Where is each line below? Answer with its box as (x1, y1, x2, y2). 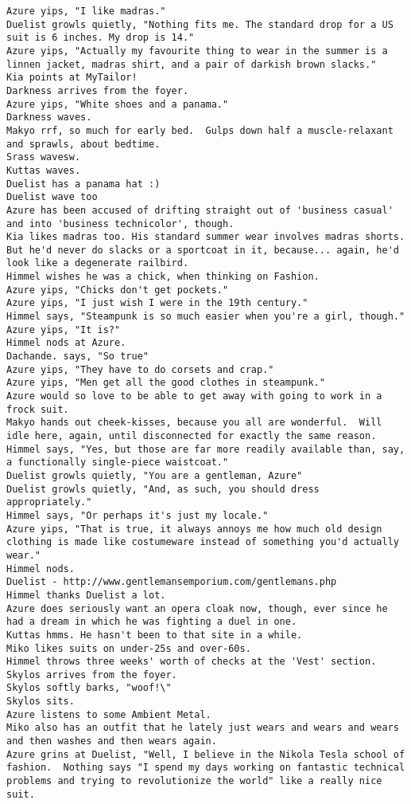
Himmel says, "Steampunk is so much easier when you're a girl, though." (6, 311, 405, 323)
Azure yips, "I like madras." (6, 6, 166, 17)
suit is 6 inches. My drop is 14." (6, 32, 195, 44)
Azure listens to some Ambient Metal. (6, 708, 211, 720)
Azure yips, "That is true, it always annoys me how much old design (6, 523, 382, 535)
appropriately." (6, 496, 92, 508)
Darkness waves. (6, 112, 92, 124)
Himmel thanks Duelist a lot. (6, 589, 166, 601)
